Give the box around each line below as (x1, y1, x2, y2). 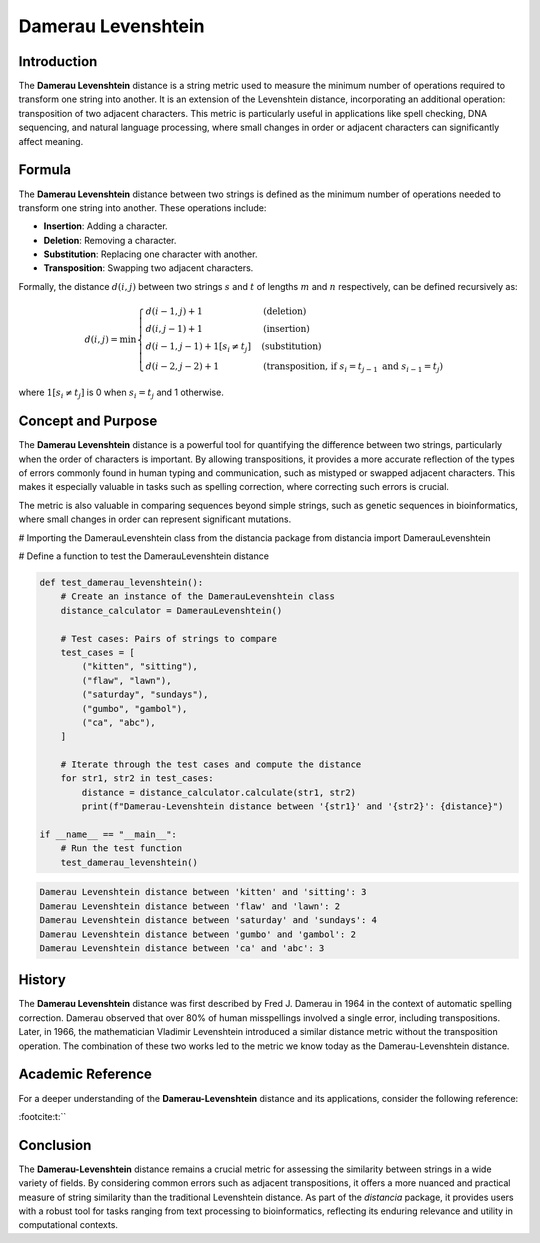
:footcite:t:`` (18, 1110, 67, 1122)
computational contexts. (18, 1219, 119, 1231)
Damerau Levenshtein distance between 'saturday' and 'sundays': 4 (39, 915, 378, 926)
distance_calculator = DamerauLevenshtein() (60, 605, 283, 616)
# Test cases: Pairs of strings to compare (60, 633, 277, 644)
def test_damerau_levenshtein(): (39, 576, 204, 588)
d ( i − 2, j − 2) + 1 (145, 360, 220, 372)
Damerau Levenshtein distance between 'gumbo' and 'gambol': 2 (39, 928, 357, 940)
